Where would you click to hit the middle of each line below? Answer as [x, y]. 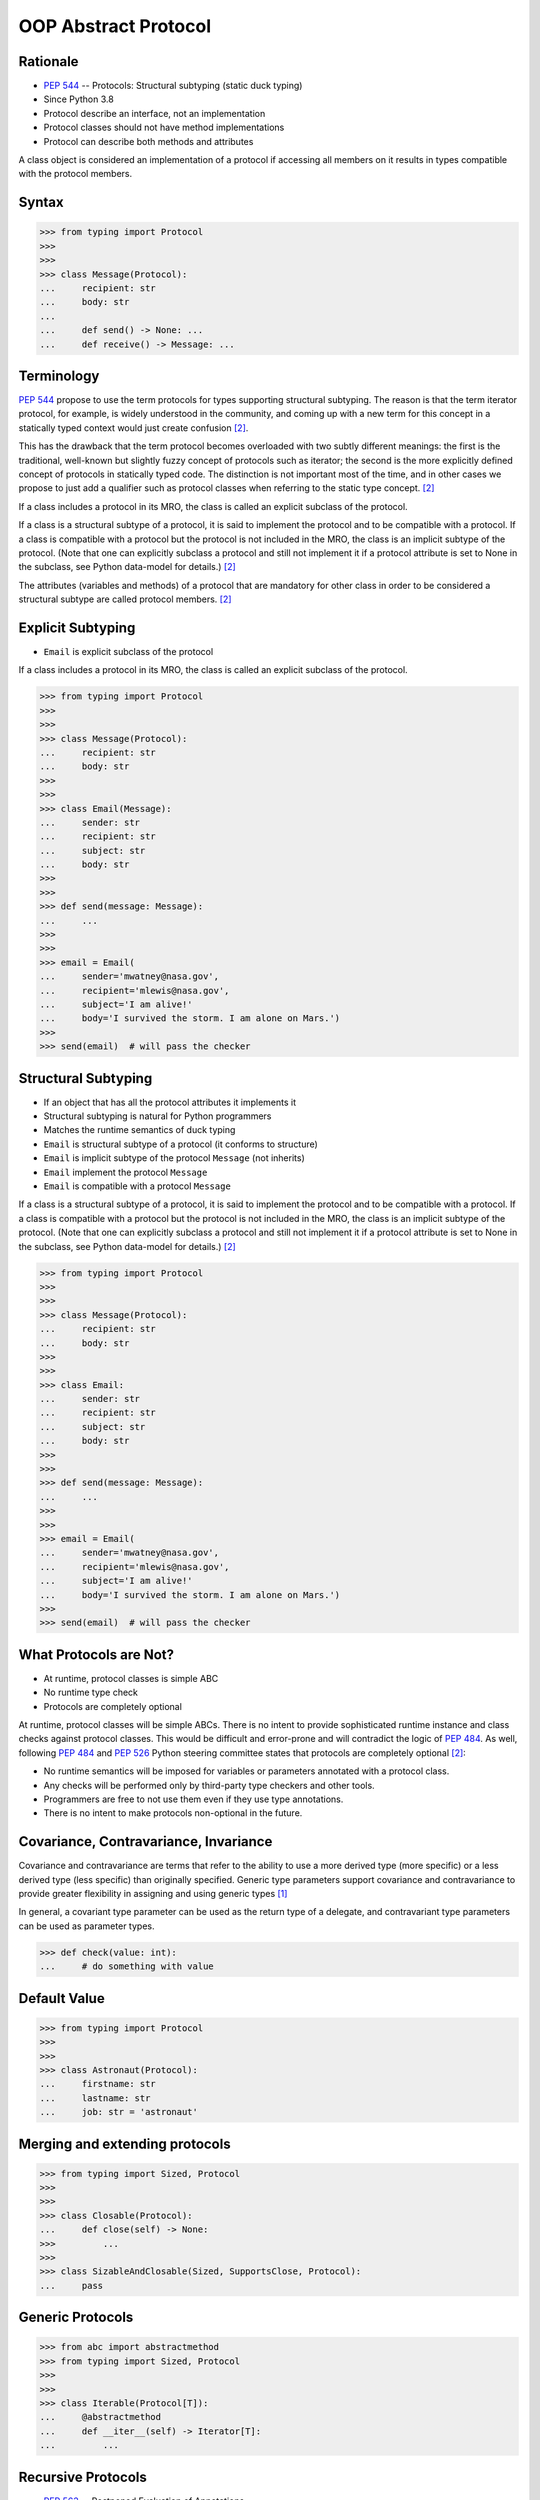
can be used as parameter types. [86, 1926]
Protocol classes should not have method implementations [164, 127]
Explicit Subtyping [77, 627]
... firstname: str [98, 2084]
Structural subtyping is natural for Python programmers [157, 1116]
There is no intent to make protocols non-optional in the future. [173, 1813]
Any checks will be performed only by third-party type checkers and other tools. [209, 1785]
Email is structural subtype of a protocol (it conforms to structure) [181, 1144]
